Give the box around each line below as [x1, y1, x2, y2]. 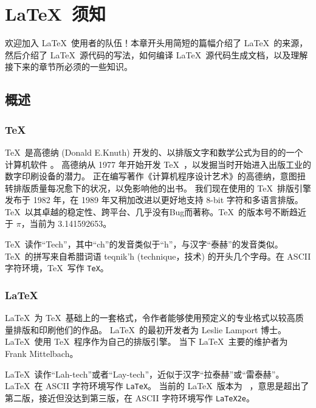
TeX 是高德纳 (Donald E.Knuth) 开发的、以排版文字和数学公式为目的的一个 [5, 145, 303, 158]
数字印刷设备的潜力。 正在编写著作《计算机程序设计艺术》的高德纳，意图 [5, 170, 297, 182]
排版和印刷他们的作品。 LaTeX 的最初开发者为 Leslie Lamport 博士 [13, 323, 278, 336]
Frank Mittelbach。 [5, 347, 78, 359]
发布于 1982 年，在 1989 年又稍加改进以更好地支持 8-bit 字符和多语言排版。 [5, 193, 303, 206]
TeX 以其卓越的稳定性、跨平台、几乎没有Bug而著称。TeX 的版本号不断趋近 [5, 205, 307, 218]
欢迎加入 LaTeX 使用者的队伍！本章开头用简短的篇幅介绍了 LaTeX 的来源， [5, 36, 308, 49]
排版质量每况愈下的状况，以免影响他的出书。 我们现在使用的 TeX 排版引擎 [13, 181, 311, 194]
